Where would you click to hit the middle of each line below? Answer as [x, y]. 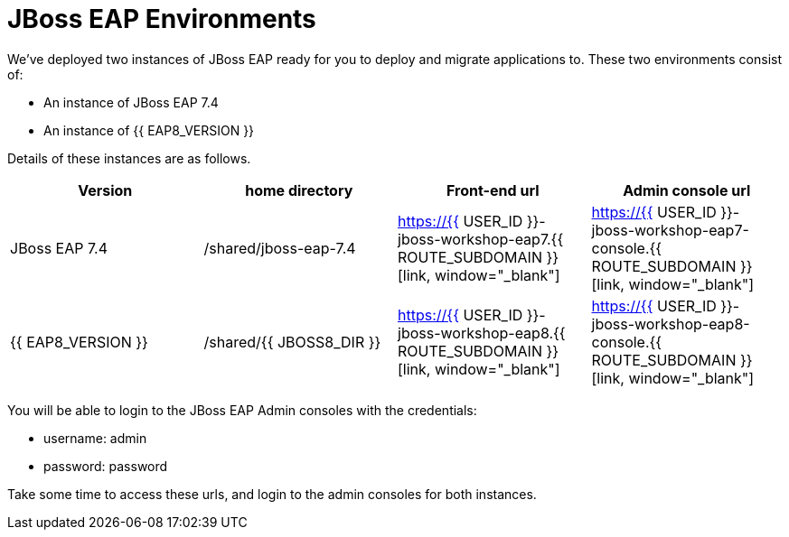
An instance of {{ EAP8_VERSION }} [149, 130]
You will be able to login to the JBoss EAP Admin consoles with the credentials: [242, 410]
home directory [299, 190]
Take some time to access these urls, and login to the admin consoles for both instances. [272, 494]
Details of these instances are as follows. [129, 158]
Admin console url [687, 190]
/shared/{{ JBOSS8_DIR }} [292, 342]
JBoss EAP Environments [162, 19]
